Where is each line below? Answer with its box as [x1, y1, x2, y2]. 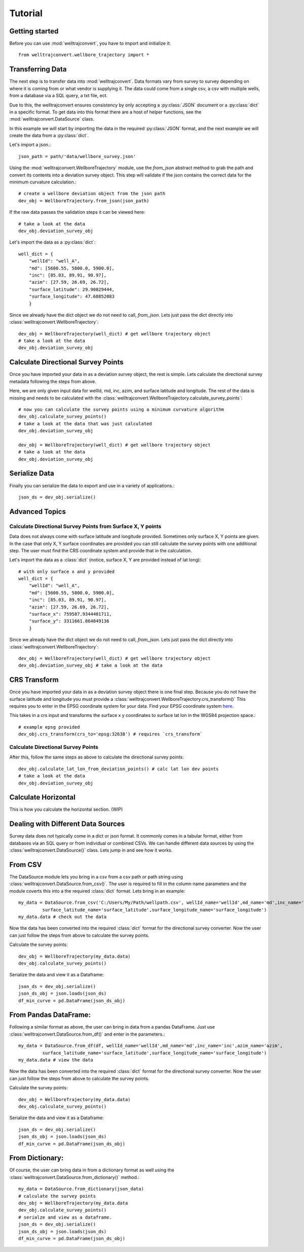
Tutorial [9, 8, 43, 19]
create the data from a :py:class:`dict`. [9, 132, 89, 139]
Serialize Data [9, 469, 54, 478]
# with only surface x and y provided [18, 568, 115, 575]
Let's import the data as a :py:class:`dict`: [9, 239, 96, 245]
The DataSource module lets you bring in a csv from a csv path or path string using [9, 874, 183, 880]
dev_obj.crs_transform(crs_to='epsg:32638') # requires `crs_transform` [18, 731, 203, 737]
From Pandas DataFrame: [9, 1011, 91, 1019]
